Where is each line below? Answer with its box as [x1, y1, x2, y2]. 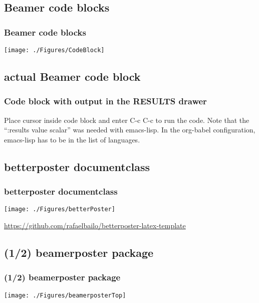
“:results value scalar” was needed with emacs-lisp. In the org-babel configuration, [4, 124, 255, 135]
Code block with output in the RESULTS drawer [4, 95, 207, 107]
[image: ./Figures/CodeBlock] [4, 47, 105, 54]
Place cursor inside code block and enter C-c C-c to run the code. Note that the [4, 114, 249, 125]
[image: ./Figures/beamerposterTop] [4, 291, 126, 299]
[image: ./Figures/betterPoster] [4, 206, 115, 213]
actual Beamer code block [4, 69, 141, 84]
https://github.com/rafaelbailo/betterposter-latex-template [4, 220, 186, 231]
